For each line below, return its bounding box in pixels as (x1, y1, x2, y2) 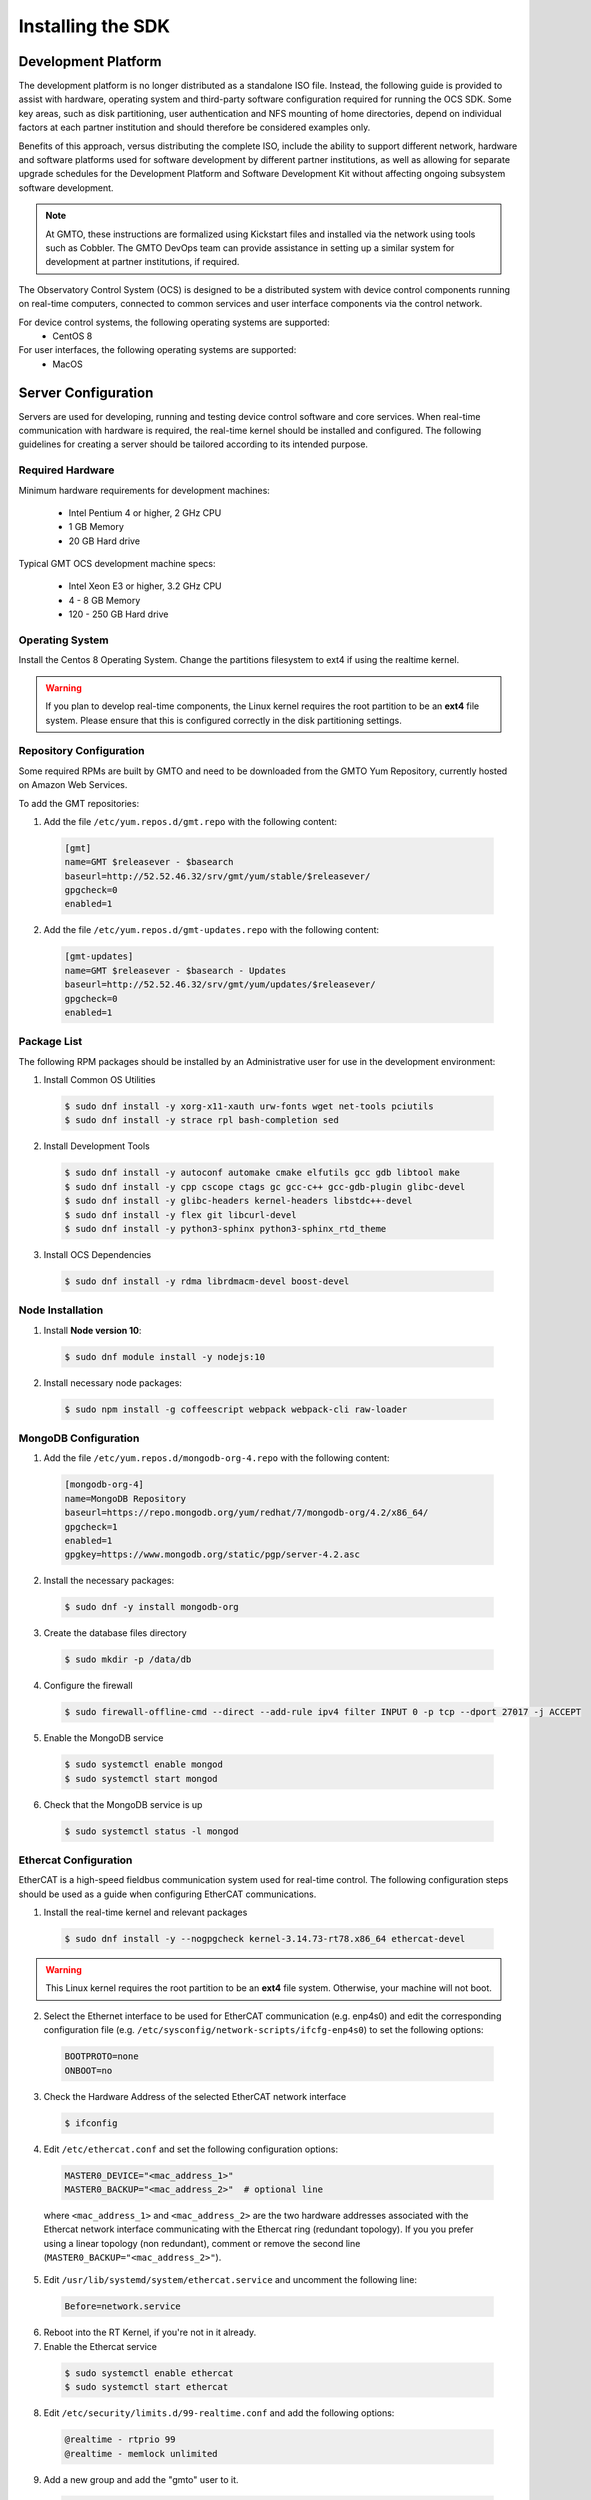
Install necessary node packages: (43, 1376, 182, 1389)
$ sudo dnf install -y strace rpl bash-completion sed (64, 1115, 339, 1126)
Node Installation (18, 1303, 104, 1317)
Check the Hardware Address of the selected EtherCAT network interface (43, 2090, 347, 2102)
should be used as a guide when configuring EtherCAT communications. (18, 1888, 317, 1900)
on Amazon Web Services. (18, 779, 128, 791)
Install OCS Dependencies (43, 1248, 152, 1260)
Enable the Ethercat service (43, 2340, 158, 2352)
